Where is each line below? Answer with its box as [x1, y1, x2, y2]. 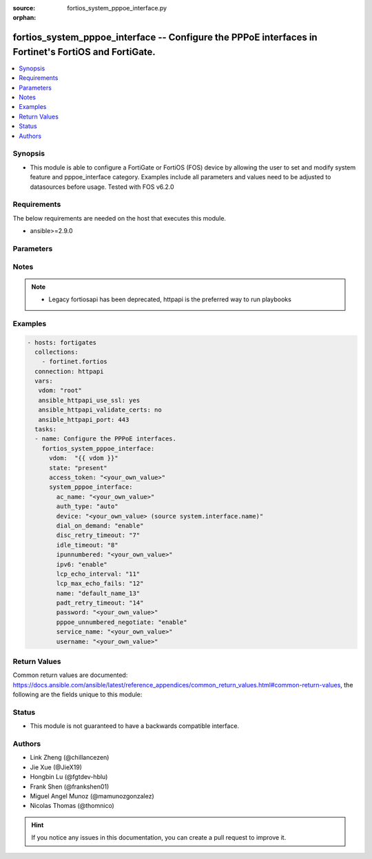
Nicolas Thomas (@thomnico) [30, 802, 115, 810]
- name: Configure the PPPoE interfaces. [34, 435, 177, 443]
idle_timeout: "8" [56, 541, 118, 549]
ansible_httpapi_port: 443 [38, 416, 130, 423]
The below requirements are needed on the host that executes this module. [12, 214, 227, 222]
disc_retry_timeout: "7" [56, 532, 141, 539]
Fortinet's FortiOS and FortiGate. [12, 46, 156, 58]
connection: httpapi [34, 367, 104, 375]
